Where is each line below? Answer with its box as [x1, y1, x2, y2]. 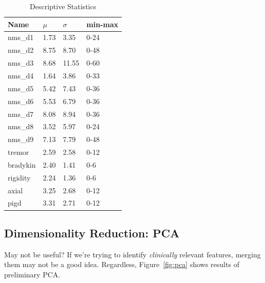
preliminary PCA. [4, 269, 61, 279]
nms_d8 [8, 121, 34, 132]
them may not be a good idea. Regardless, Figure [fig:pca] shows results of [4, 259, 239, 270]
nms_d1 [8, 32, 34, 43]
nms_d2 [8, 45, 34, 55]
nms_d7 [8, 108, 34, 119]
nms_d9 [8, 134, 34, 145]
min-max [86, 18, 119, 29]
